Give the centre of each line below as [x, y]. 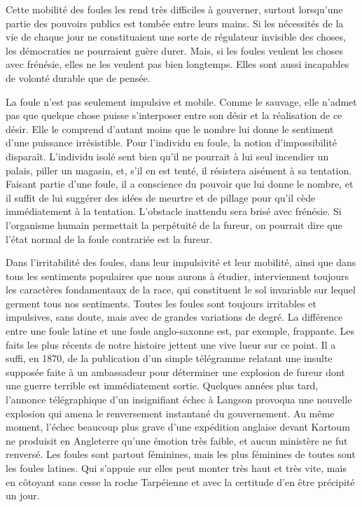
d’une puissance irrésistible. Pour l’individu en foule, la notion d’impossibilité [171, 143]
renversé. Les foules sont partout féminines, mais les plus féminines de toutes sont [181, 454]
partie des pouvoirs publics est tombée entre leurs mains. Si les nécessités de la [175, 23]
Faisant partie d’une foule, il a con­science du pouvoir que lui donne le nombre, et [180, 184]
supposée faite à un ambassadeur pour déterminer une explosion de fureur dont [175, 371]
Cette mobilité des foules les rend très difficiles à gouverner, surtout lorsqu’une [174, 9]
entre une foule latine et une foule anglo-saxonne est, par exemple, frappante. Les [180, 331]
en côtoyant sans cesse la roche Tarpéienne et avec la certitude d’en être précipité [180, 481]
